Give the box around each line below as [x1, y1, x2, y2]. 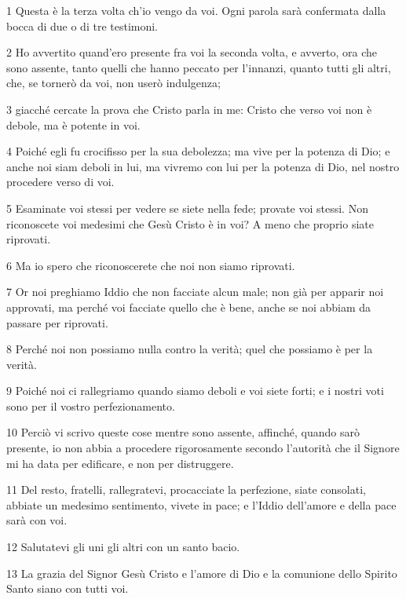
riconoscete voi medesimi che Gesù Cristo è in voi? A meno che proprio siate [6, 215, 374, 232]
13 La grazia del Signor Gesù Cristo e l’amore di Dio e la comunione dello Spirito [6, 564, 397, 581]
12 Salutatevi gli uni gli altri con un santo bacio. [6, 539, 240, 555]
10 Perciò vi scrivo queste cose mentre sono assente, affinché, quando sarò [6, 424, 360, 440]
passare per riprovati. [6, 314, 108, 331]
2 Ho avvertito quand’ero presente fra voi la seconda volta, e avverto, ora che [6, 44, 378, 60]
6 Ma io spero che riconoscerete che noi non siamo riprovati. [6, 257, 295, 273]
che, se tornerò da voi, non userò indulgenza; [6, 75, 221, 91]
